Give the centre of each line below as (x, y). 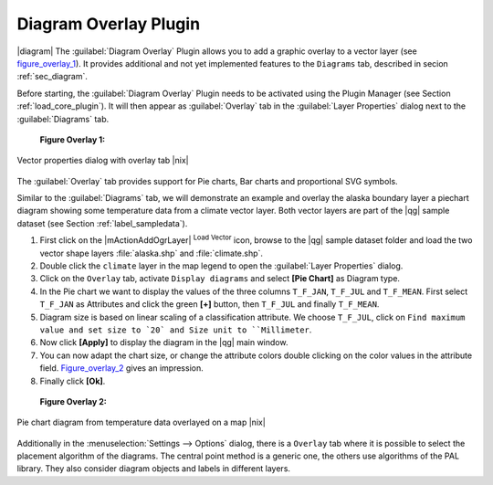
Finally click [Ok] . (73, 381)
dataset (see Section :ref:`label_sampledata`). (102, 223)
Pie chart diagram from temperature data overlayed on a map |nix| (142, 422)
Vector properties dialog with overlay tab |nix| (103, 161)
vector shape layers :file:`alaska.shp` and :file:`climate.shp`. (152, 253)
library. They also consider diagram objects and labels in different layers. (154, 469)
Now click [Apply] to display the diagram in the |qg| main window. (164, 343)
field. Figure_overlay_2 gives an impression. (122, 368)
